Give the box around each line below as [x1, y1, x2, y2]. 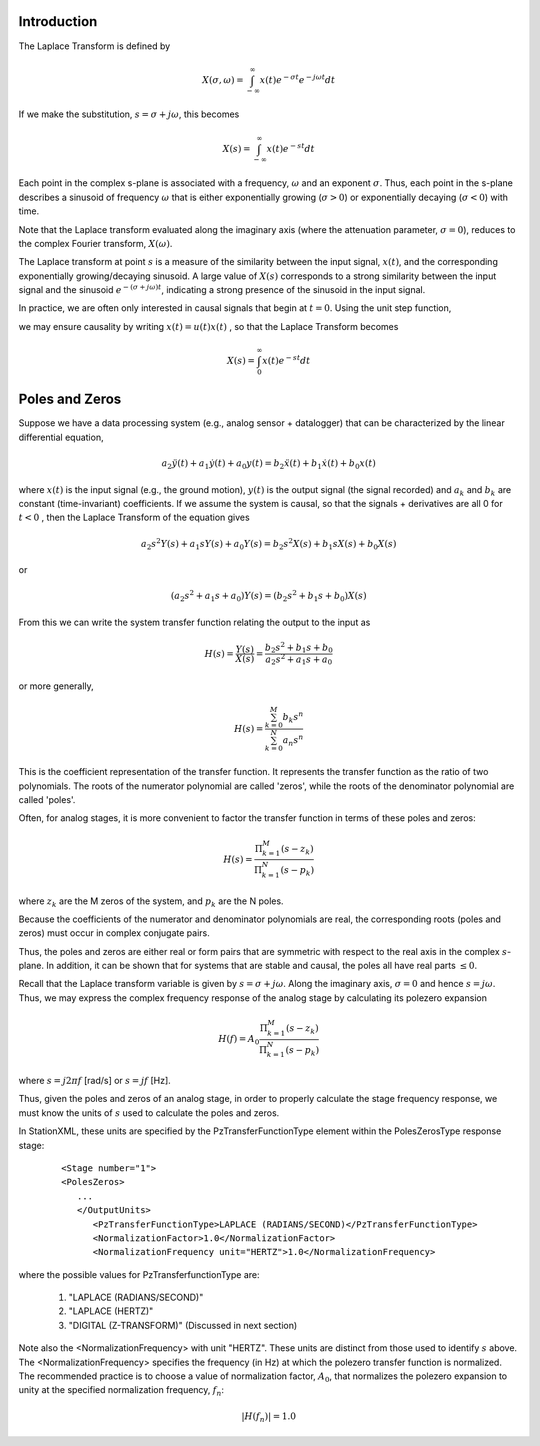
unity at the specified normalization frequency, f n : [18, 1384, 225, 1399]
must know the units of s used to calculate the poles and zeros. [18, 1106, 280, 1119]
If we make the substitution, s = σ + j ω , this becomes [18, 108, 240, 120]
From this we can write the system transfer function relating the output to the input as [18, 616, 371, 628]
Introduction [18, 13, 98, 30]
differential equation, [18, 431, 104, 443]
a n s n [282, 733, 304, 749]
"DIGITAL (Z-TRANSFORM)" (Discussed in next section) [68, 1319, 298, 1331]
